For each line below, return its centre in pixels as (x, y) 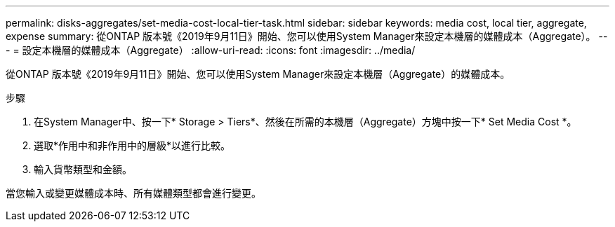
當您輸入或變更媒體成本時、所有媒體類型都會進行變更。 (133, 193)
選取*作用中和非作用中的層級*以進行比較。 (132, 145)
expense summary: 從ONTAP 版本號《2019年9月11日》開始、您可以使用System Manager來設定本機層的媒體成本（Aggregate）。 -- (307, 36)
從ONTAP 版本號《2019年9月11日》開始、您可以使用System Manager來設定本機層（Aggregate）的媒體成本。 (258, 74)
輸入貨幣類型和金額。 (83, 169)
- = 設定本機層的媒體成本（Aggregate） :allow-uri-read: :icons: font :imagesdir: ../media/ (211, 50)
